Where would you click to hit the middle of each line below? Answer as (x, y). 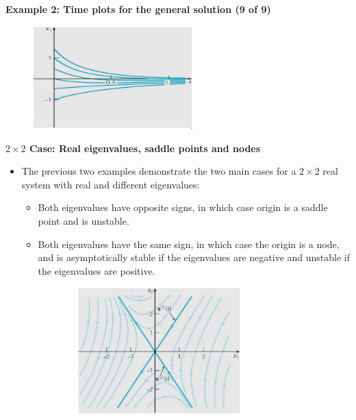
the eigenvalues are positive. (97, 270)
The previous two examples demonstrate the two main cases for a (159, 171)
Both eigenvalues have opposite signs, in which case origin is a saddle (183, 207)
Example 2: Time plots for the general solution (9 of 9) (138, 9)
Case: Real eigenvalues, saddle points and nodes (145, 148)
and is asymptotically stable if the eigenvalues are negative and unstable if (194, 257)
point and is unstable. (84, 221)
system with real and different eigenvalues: (111, 184)
